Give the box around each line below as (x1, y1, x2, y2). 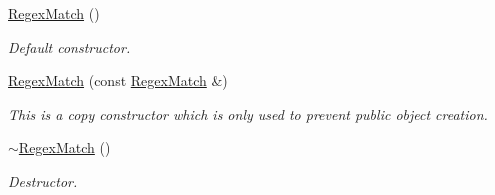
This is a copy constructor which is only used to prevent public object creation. (8, 103, 488, 124)
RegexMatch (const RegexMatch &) (8, 70, 228, 91)
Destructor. (8, 170, 78, 191)
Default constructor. (8, 36, 131, 57)
